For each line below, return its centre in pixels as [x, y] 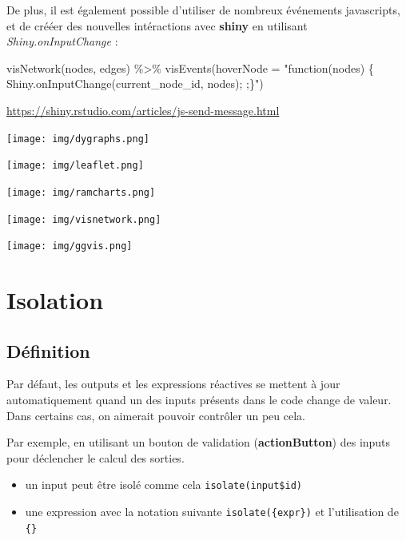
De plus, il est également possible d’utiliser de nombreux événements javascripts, [203, 10]
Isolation [55, 300]
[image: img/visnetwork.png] [84, 219]
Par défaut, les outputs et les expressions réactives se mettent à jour [173, 384]
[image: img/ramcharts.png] [81, 192]
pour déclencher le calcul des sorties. [96, 457]
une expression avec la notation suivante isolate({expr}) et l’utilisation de [212, 512]
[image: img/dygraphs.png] [78, 139]
